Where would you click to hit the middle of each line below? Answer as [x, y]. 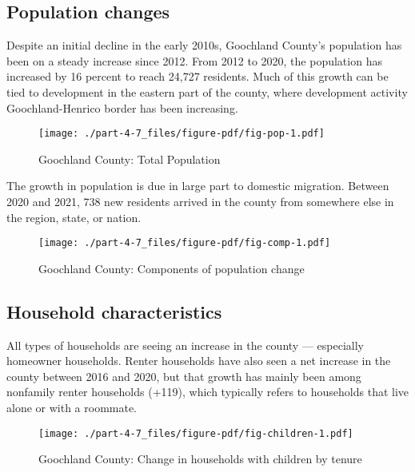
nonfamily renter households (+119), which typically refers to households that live [208, 392]
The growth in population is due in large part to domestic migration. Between [198, 186]
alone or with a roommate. [72, 408]
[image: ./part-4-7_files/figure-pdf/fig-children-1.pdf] [196, 433]
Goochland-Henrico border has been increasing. [122, 107]
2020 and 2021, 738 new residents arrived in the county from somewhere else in [200, 202]
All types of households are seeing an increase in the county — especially [185, 345]
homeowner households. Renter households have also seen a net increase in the [199, 361]
